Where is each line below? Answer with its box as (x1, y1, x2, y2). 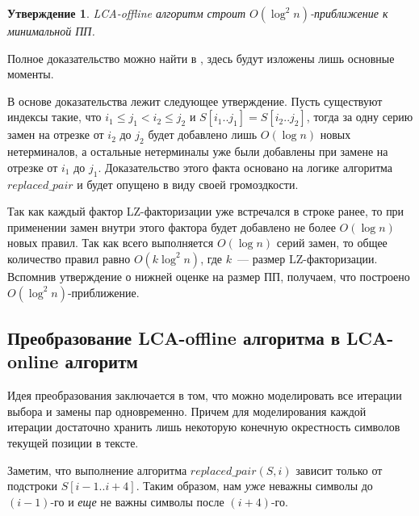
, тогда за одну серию (306, 108, 413, 125)
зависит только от (295, 461, 383, 478)
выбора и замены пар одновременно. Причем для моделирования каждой (7, 402, 367, 419)
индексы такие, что (7, 108, 102, 125)
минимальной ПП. (7, 23, 95, 39)
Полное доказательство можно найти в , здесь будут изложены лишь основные (7, 49, 395, 66)
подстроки (7, 477, 58, 494)
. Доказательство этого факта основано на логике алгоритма (98, 158, 393, 175)
